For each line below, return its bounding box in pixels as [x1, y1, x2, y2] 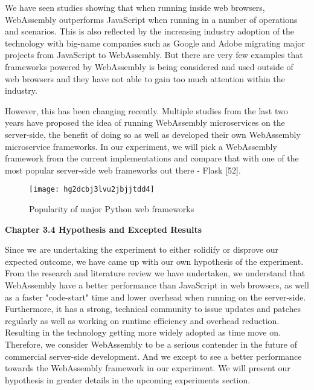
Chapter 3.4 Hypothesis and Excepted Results [5, 223, 202, 235]
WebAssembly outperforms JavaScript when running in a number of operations [5, 13, 298, 25]
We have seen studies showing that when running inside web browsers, [5, 1, 265, 13]
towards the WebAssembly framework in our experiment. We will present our [5, 362, 290, 374]
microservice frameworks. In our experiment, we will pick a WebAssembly [5, 140, 277, 152]
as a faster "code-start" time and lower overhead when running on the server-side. [5, 290, 306, 303]
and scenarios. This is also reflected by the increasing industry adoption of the [5, 25, 295, 37]
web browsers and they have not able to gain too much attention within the [5, 72, 285, 85]
